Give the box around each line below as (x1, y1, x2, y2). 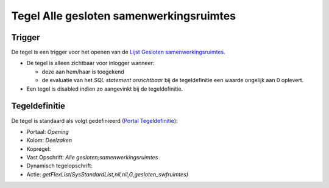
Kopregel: (26, 145, 51, 152)
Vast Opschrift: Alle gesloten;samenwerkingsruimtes (26, 154, 158, 161)
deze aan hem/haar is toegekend (41, 68, 124, 75)
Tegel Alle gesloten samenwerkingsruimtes (11, 9, 236, 23)
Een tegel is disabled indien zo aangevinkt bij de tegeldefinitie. (26, 85, 183, 92)
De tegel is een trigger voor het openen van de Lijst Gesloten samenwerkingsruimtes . (11, 49, 225, 56)
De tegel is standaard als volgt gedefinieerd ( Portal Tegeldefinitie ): (11, 117, 178, 124)
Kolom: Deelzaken (26, 137, 73, 144)
